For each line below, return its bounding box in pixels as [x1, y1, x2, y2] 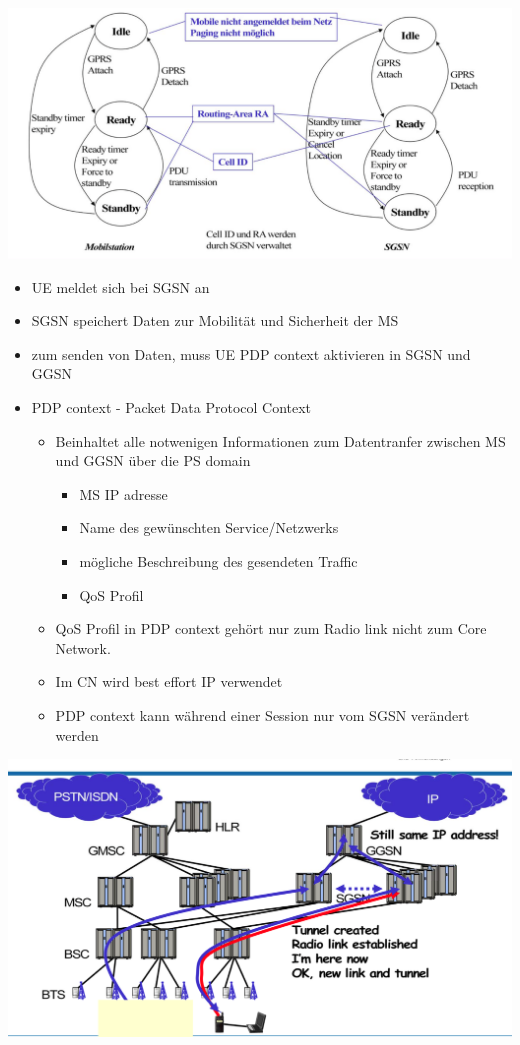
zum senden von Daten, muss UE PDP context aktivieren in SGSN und [31, 343, 471, 364]
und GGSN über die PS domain [55, 450, 251, 471]
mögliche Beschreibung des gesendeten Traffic [79, 550, 358, 571]
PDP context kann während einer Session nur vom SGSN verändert [55, 704, 470, 725]
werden [55, 724, 99, 745]
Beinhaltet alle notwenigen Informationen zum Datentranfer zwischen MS [55, 430, 506, 451]
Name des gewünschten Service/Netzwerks [79, 517, 339, 538]
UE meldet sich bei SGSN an [31, 276, 210, 297]
